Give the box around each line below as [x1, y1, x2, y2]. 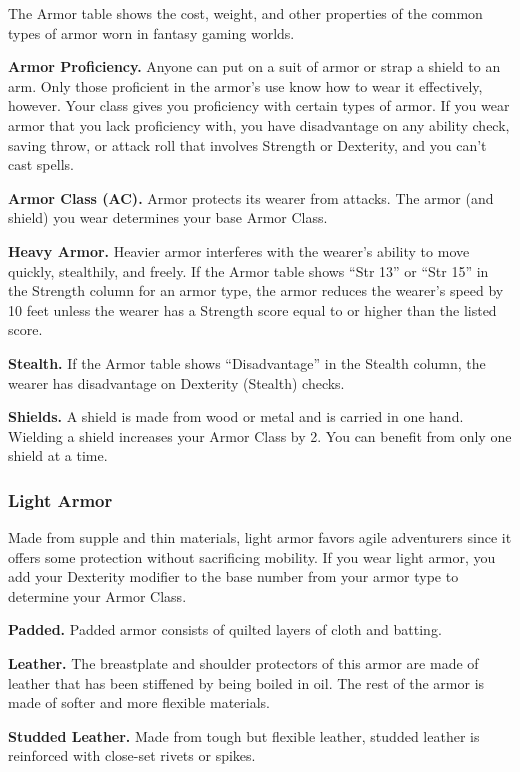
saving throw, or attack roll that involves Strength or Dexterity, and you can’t [8, 134, 487, 155]
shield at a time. [8, 445, 108, 466]
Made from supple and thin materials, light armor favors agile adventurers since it [8, 527, 512, 548]
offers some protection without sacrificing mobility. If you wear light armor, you [8, 546, 496, 567]
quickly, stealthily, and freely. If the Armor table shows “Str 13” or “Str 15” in [8, 260, 489, 281]
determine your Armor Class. [8, 585, 187, 606]
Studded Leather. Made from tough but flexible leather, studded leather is [8, 725, 480, 746]
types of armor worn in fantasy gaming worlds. [8, 22, 295, 43]
